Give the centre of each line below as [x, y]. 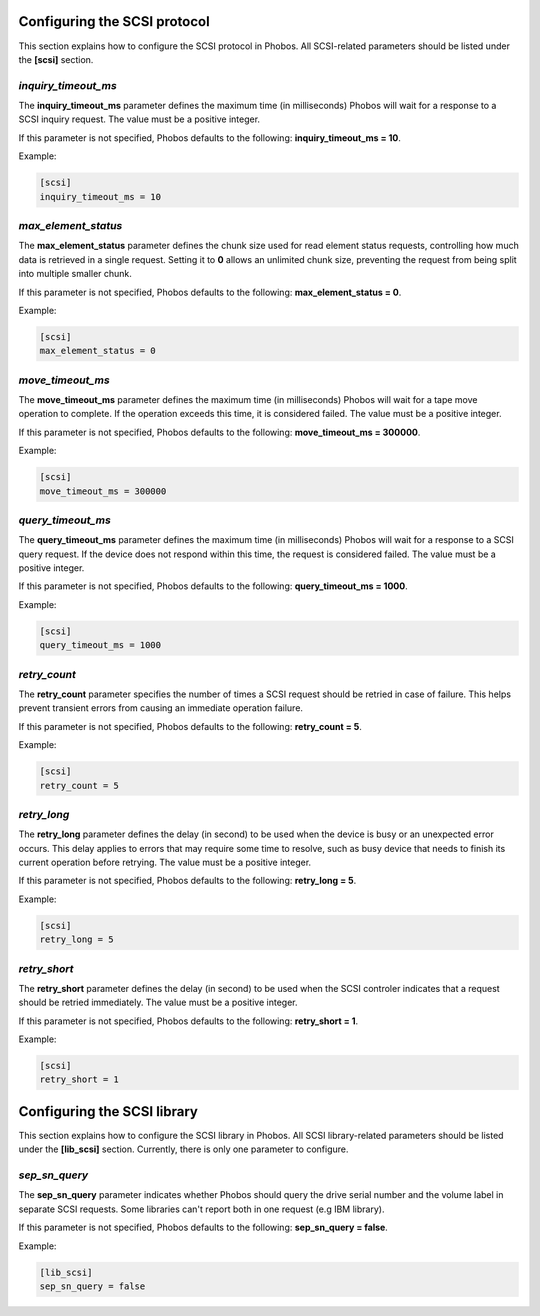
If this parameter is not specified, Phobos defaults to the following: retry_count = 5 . [190, 726]
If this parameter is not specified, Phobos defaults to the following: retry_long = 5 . [187, 881]
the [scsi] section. [56, 59]
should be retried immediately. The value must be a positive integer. [158, 1002]
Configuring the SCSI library [108, 1111]
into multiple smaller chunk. [75, 274]
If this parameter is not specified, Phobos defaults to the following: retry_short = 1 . [188, 1021]
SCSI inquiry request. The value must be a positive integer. [139, 119]
